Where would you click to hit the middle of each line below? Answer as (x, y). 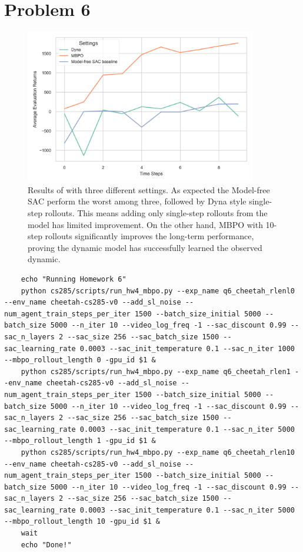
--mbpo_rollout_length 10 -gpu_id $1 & (82, 522)
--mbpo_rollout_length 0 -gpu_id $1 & (80, 360)
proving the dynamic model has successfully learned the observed (145, 247)
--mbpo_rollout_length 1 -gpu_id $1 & (80, 441)
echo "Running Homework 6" (74, 280)
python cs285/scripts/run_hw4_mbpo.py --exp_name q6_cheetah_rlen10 (158, 452)
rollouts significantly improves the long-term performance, (149, 236)
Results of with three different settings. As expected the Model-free (149, 189)
